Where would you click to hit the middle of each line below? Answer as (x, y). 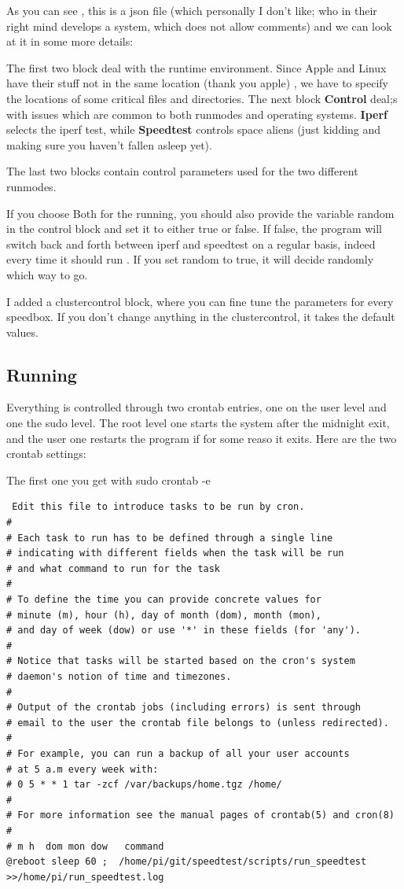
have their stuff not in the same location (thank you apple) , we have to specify (197, 83)
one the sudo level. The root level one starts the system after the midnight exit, (198, 423)
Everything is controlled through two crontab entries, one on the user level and (196, 407)
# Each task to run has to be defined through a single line (170, 538)
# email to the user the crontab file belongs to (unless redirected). (198, 723)
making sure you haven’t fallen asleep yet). (109, 144)
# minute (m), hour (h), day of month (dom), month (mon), (164, 615)
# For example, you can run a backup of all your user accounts (178, 753)
